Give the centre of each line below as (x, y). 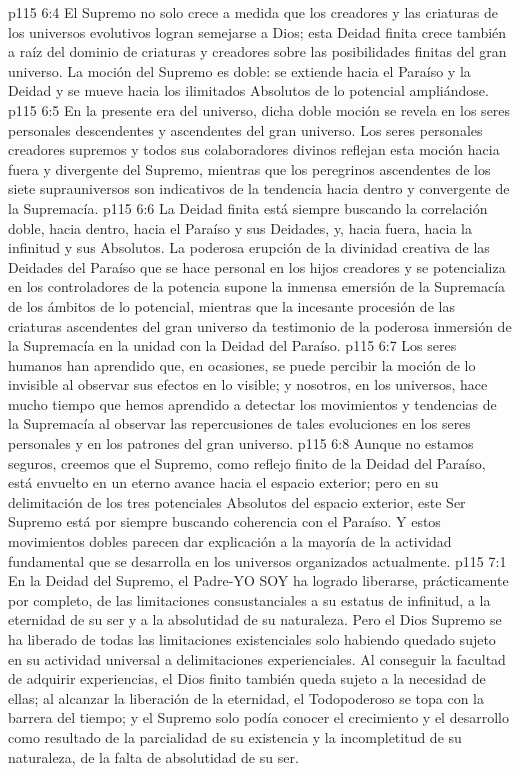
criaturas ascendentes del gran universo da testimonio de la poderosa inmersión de (260, 325)
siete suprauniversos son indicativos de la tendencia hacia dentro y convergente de (259, 188)
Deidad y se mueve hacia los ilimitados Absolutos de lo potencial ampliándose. (248, 90)
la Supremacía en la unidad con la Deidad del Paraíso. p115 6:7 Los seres (232, 345)
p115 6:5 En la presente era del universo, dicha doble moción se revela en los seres (259, 109)
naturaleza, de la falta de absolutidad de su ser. (153, 756)
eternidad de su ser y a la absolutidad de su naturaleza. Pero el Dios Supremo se (255, 619)
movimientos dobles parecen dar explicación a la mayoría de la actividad (230, 541)
